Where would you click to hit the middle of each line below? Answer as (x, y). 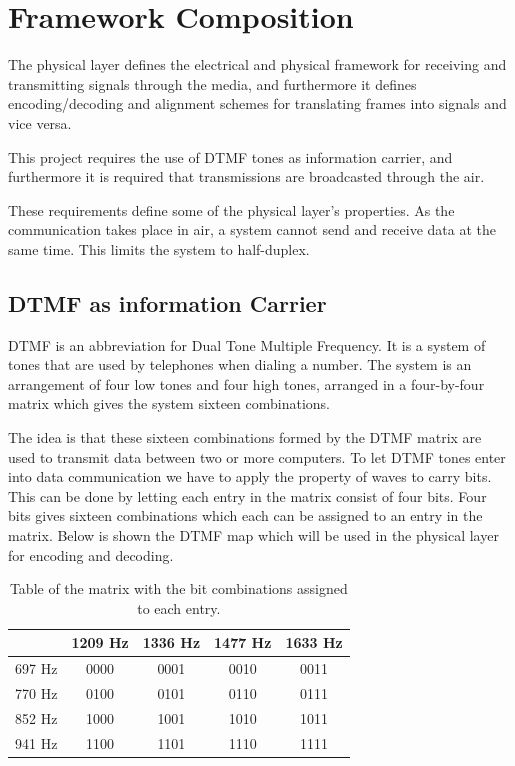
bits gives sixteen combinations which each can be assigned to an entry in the (245, 515)
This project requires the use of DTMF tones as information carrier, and (230, 156)
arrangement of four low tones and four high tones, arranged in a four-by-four (246, 383)
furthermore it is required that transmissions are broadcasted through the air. (246, 176)
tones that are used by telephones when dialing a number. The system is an (240, 364)
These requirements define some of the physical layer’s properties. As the (231, 209)
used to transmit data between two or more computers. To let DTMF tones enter (257, 456)
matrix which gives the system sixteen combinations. (169, 403)
